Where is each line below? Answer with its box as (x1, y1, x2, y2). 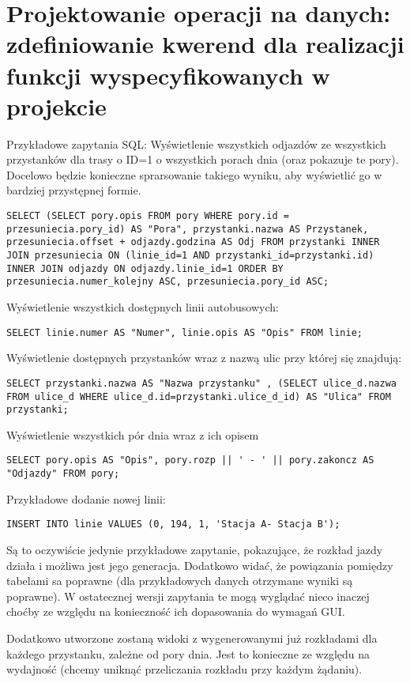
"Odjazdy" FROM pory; (6, 468, 120, 480)
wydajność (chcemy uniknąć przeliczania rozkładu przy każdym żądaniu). (6, 661, 363, 677)
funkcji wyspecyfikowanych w (6, 58, 330, 91)
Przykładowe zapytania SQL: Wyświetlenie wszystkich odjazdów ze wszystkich (6, 135, 386, 152)
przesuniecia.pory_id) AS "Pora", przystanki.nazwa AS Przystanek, (6, 223, 369, 235)
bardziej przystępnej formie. (6, 182, 141, 198)
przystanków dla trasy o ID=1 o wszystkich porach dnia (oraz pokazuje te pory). (6, 151, 399, 168)
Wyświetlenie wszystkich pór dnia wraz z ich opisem (6, 426, 259, 443)
